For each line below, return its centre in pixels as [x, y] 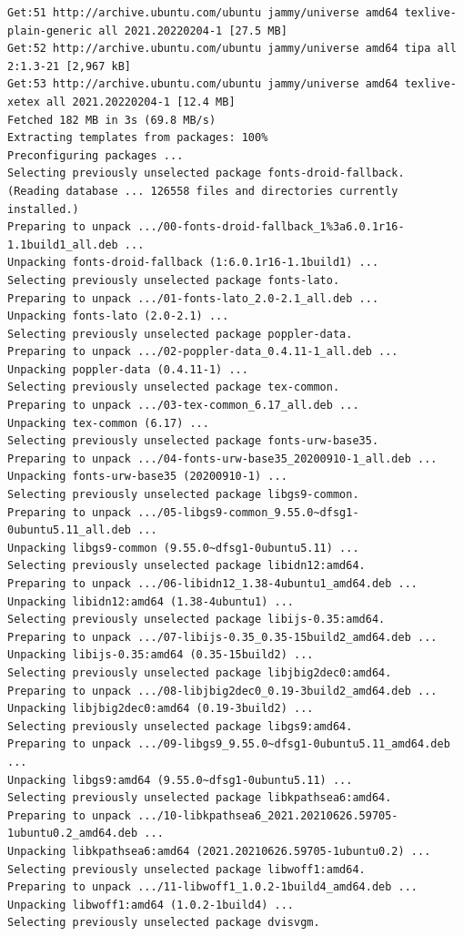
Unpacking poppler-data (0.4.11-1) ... [128, 369]
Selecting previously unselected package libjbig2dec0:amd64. [200, 672]
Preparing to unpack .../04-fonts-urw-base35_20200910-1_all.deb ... [222, 458]
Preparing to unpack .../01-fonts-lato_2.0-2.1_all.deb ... [193, 298]
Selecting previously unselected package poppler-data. [180, 334]
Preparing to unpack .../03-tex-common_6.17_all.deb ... [183, 406]
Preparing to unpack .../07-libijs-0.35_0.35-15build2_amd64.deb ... [222, 637]
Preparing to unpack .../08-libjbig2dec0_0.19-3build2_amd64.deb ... [222, 691]
